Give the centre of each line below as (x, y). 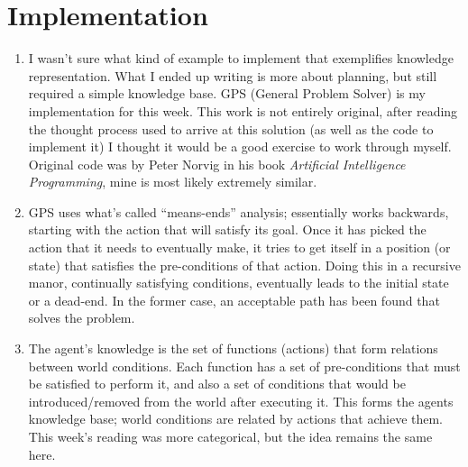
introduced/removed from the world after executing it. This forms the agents (241, 401)
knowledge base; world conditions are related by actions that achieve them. (236, 419)
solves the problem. (82, 318)
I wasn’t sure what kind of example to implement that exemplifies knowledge (241, 58)
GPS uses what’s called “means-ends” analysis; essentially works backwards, (239, 211)
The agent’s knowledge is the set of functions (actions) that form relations (233, 348)
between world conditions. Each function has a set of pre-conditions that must (244, 366)
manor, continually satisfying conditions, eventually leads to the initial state (239, 283)
